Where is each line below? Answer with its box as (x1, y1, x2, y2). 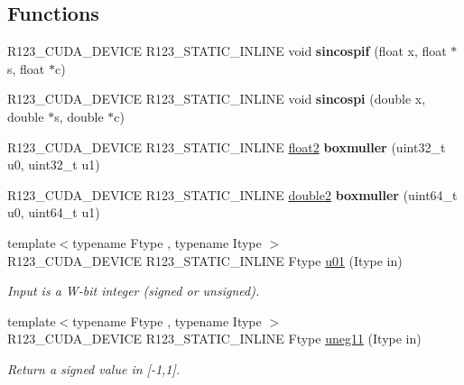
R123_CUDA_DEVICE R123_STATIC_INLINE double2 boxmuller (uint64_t (7, 185, 458, 204)
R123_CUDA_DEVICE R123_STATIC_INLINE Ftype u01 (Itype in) (7, 251, 403, 270)
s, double (54, 106, 104, 125)
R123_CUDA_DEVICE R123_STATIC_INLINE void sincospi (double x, (7, 89, 426, 108)
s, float (7, 59, 45, 78)
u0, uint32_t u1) (7, 155, 100, 174)
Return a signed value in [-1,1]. (7, 359, 181, 378)
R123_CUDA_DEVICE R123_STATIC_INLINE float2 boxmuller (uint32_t (7, 137, 446, 156)
